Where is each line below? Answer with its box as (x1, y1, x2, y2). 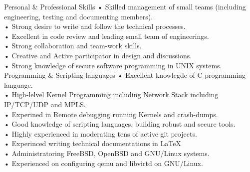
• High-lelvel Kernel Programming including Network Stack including (4, 89, 219, 100)
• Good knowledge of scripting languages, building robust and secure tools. (4, 119, 236, 129)
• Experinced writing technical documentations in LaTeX (4, 138, 181, 149)
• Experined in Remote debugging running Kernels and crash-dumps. (4, 109, 218, 119)
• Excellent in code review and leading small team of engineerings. (4, 30, 209, 41)
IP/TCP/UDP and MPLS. (4, 99, 86, 109)
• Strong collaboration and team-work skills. (4, 40, 142, 51)
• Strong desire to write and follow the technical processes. (4, 21, 186, 31)
